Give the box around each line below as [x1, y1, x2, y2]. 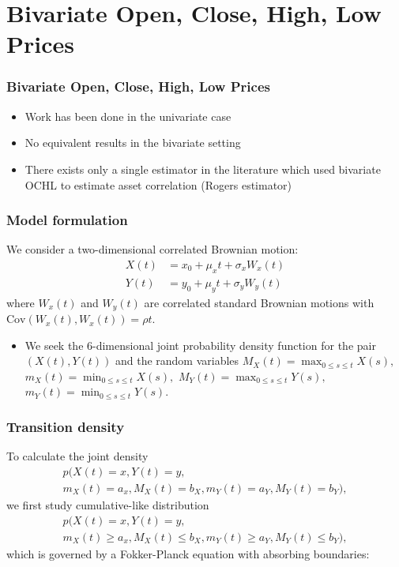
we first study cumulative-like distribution [6, 496, 209, 513]
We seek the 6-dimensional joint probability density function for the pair [24, 336, 376, 353]
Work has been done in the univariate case [24, 107, 231, 124]
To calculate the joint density [6, 448, 149, 464]
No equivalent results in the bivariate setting [24, 134, 241, 151]
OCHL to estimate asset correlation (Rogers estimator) [24, 176, 292, 193]
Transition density [6, 416, 125, 436]
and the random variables [115, 352, 239, 369]
